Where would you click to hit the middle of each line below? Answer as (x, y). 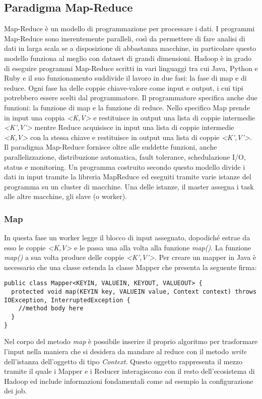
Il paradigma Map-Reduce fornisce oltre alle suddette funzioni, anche (111, 147)
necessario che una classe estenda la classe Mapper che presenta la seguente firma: (130, 267)
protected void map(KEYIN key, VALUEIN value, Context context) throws (134, 292)
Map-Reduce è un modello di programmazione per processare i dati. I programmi (129, 28)
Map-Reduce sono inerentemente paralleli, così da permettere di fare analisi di (125, 38)
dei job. (16, 391)
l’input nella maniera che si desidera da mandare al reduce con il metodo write (125, 351)
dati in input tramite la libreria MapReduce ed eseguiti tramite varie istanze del (128, 177)
